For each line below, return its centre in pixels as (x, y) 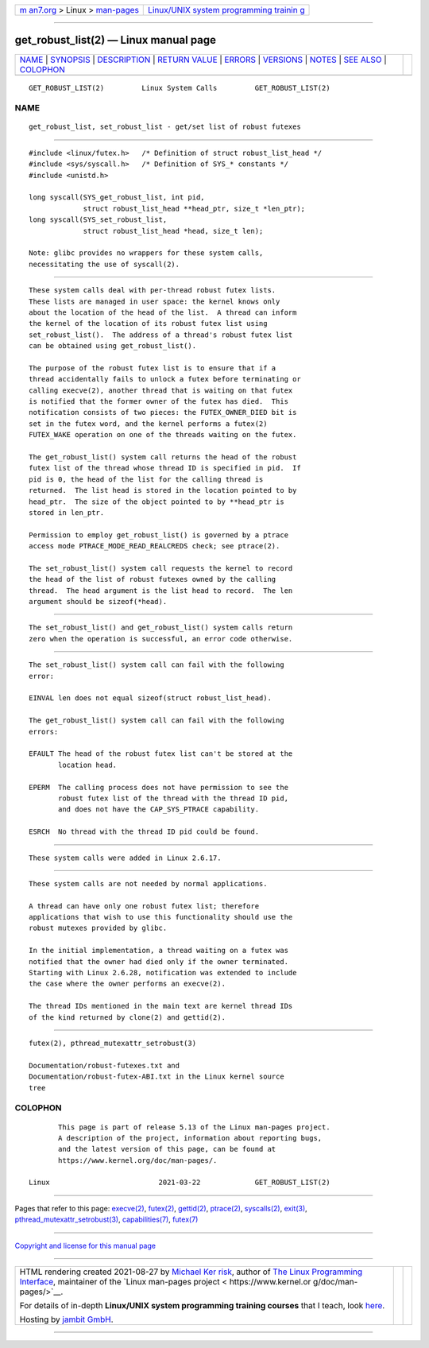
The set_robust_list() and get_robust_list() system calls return (161, 628)
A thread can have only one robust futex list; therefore (144, 906)
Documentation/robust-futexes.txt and (104, 1065)
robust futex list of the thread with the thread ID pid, (174, 798)
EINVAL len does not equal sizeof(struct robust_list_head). (150, 698)
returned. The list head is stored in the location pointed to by (163, 490)
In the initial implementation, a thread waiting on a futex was (159, 951)
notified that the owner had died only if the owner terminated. (159, 961)
